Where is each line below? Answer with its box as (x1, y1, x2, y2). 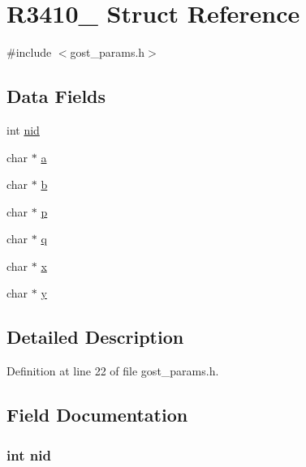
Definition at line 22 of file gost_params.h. (6, 362, 219, 379)
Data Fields (6, 84, 106, 109)
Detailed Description (6, 324, 184, 349)
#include (6, 44, 52, 61)
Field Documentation (6, 402, 188, 427)
